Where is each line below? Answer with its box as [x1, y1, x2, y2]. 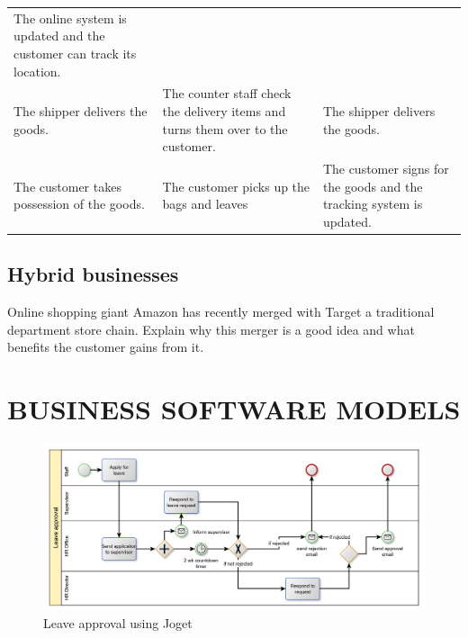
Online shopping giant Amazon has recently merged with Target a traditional [7, 302, 435, 321]
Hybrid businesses [7, 260, 179, 288]
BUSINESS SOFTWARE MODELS [7, 391, 461, 427]
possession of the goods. [13, 194, 145, 213]
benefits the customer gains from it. [7, 337, 204, 356]
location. [13, 61, 61, 80]
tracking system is [322, 194, 423, 213]
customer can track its [13, 43, 137, 62]
